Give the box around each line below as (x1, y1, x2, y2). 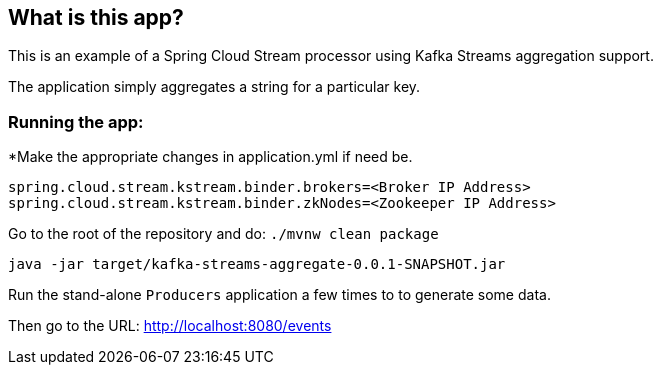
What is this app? (8, 5, 184, 30)
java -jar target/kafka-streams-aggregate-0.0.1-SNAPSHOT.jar (8, 256, 506, 273)
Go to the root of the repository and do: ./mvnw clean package (8, 225, 439, 243)
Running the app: (8, 111, 144, 132)
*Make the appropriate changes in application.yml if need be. (8, 148, 413, 166)
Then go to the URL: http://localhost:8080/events (8, 317, 332, 335)
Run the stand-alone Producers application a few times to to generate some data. (8, 286, 551, 304)
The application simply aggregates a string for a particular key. (8, 78, 421, 96)
